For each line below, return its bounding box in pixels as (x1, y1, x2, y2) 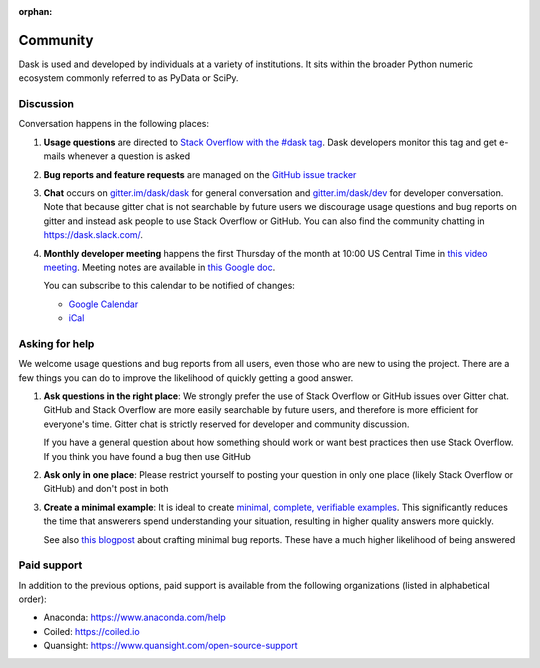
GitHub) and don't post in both (43, 483, 169, 495)
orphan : (18, 6, 53, 17)
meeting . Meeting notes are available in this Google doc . (43, 261, 276, 273)
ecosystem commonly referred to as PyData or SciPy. (18, 72, 239, 84)
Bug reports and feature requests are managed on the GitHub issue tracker (43, 168, 357, 180)
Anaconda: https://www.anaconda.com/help (43, 611, 226, 624)
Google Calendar (68, 298, 139, 310)
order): (18, 593, 47, 605)
